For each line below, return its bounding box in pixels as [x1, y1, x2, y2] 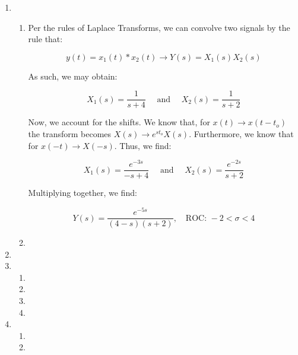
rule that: [28, 33, 63, 45]
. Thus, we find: [114, 139, 172, 151]
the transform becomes [28, 128, 112, 140]
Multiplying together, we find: [28, 186, 137, 199]
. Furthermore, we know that [189, 128, 294, 140]
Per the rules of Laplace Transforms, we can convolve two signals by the [28, 21, 290, 33]
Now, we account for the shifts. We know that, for [28, 116, 210, 128]
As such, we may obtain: [28, 69, 118, 82]
